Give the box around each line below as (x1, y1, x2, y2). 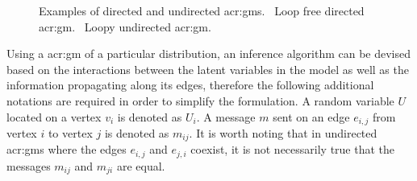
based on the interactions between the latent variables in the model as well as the (6, 60, 409, 77)
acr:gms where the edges (6, 141, 127, 158)
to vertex (48, 125, 93, 142)
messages (6, 157, 51, 174)
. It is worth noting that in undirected (189, 125, 377, 142)
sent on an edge (273, 108, 350, 125)
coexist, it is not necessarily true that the (190, 141, 395, 158)
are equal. (116, 157, 165, 174)
